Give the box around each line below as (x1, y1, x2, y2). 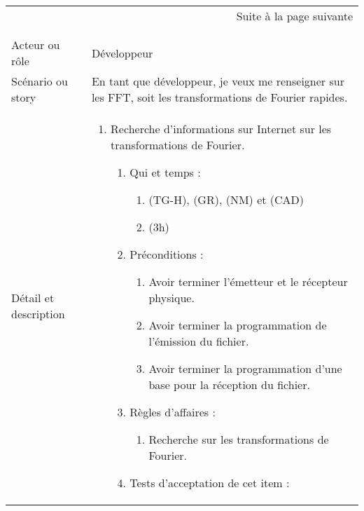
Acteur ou (11, 36, 60, 53)
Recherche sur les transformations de (148, 431, 329, 447)
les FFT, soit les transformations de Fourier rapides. (91, 89, 348, 105)
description (11, 306, 65, 322)
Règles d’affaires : (129, 404, 216, 420)
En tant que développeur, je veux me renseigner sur (91, 73, 344, 89)
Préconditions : (129, 246, 204, 262)
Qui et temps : (129, 164, 201, 180)
